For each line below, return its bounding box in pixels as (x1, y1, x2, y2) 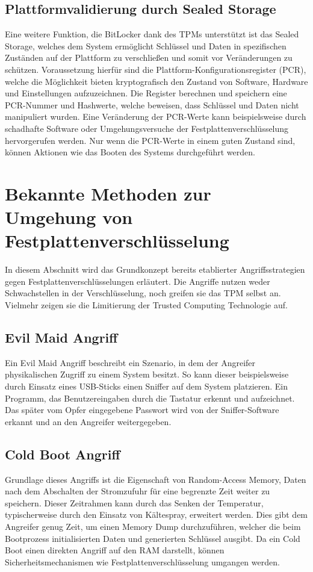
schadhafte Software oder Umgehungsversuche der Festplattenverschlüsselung (5, 122, 289, 134)
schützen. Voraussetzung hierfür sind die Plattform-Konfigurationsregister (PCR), (5, 63, 306, 75)
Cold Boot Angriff (5, 444, 120, 463)
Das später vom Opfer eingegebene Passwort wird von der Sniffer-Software (5, 403, 279, 416)
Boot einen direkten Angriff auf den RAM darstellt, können (5, 544, 225, 556)
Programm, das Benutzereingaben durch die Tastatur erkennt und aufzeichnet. (5, 391, 295, 404)
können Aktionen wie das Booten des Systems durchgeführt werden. (5, 146, 255, 158)
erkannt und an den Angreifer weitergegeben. (5, 415, 172, 427)
